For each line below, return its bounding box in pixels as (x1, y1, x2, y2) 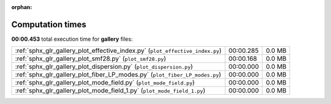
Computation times (11, 19, 86, 30)
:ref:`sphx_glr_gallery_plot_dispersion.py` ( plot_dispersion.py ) (15, 63, 193, 71)
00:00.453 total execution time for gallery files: (11, 35, 133, 43)
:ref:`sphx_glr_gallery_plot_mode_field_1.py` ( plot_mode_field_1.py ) (15, 86, 205, 95)
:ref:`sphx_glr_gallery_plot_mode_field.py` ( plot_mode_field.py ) (15, 78, 196, 87)
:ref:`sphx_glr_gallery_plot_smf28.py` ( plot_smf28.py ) (15, 55, 167, 63)
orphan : (11, 4, 32, 10)
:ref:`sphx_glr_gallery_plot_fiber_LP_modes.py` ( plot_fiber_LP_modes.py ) (15, 71, 222, 79)
